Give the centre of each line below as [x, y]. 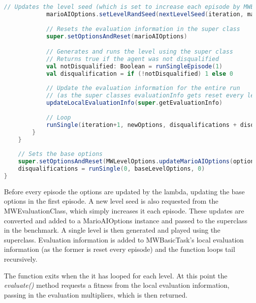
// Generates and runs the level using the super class [140, 52]
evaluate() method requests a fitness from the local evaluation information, [117, 285]
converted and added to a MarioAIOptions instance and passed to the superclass [126, 220]
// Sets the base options [60, 154]
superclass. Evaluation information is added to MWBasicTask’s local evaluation [124, 239]
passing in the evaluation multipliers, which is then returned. [96, 294]
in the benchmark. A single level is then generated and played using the [112, 230]
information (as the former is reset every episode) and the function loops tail [120, 249]
